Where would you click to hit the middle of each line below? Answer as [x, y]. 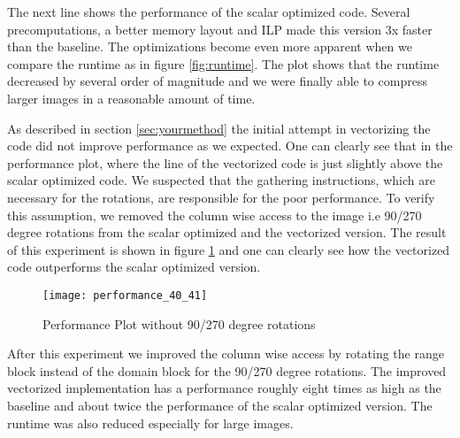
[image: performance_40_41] [125, 295]
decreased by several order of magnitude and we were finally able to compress [217, 81]
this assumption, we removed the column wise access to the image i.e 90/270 [215, 215]
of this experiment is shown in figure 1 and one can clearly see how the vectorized [229, 249]
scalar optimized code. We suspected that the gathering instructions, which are [221, 180]
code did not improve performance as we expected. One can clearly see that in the [230, 146]
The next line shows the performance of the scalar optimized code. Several [209, 12]
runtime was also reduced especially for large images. [150, 423]
